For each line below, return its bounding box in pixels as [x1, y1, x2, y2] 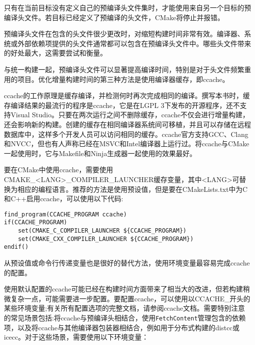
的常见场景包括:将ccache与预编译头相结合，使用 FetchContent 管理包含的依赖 [4, 312, 246, 322]
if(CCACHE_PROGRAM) [4, 219, 67, 226]
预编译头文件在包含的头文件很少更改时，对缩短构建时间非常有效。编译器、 [4, 28, 244, 39]
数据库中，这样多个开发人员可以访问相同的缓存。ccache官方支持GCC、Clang [4, 129, 249, 139]
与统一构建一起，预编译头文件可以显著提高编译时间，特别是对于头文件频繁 [4, 64, 244, 74]
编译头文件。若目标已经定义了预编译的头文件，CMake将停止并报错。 [4, 12, 225, 22]
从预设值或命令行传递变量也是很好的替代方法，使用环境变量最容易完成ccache [4, 257, 250, 267]
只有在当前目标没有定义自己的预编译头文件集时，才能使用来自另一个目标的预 [4, 2, 251, 12]
